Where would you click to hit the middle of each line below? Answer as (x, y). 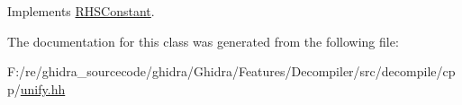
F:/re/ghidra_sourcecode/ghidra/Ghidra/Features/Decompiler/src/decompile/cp (231, 71)
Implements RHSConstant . (81, 11)
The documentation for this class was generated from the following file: (203, 41)
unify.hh (43, 88)
